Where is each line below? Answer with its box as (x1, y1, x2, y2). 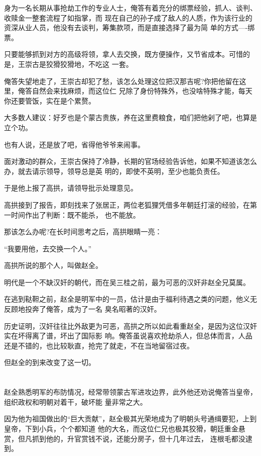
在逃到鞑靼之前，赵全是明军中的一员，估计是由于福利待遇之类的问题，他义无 (4, 294, 257, 304)
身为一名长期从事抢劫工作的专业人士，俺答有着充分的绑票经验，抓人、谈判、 (4, 3, 257, 13)
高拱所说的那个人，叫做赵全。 (4, 260, 102, 270)
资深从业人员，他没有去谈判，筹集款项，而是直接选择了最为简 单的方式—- (4, 22, 248, 33)
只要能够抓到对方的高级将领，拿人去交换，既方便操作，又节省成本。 (4, 49, 229, 59)
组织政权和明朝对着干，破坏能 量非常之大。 (4, 396, 147, 407)
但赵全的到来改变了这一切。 (4, 357, 95, 368)
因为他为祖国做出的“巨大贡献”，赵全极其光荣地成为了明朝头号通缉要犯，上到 (4, 413, 257, 424)
